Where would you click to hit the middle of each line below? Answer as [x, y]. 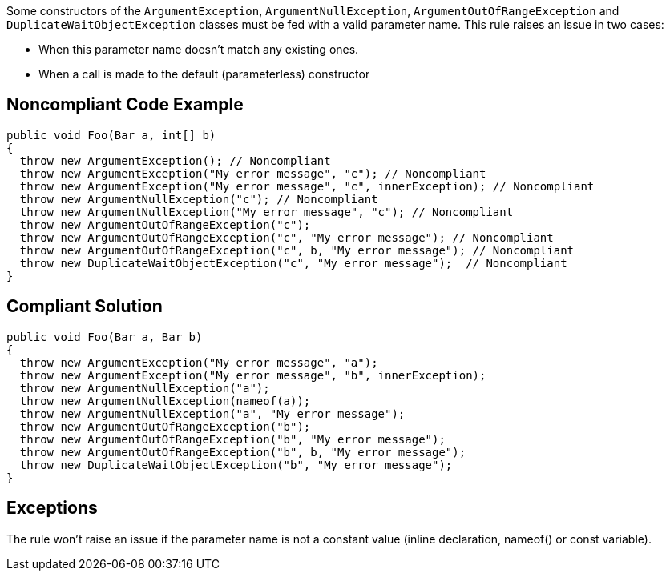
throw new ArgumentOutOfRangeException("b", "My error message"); [232, 439]
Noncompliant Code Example [125, 105]
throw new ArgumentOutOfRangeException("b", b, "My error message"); [243, 452]
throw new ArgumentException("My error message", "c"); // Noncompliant [253, 173]
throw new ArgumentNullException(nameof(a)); [165, 401]
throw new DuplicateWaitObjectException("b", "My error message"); [236, 465]
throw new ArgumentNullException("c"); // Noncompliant [199, 199]
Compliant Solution [85, 307]
